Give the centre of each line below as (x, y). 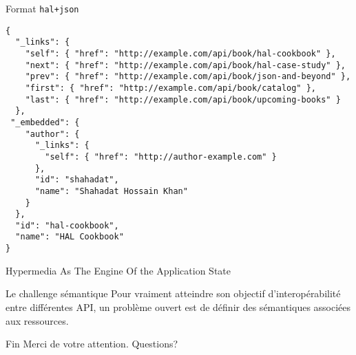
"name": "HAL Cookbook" (70, 237)
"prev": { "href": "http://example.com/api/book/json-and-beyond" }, (188, 77)
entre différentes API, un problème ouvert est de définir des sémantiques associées (178, 306)
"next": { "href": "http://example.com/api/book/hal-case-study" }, (185, 65)
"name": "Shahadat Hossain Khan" (111, 191)
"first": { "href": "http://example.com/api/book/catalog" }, (171, 88)
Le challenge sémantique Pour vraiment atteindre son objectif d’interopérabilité (173, 293)
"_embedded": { (45, 122)
